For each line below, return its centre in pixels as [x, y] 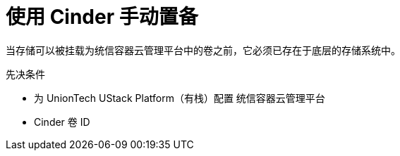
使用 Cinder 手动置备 [102, 17]
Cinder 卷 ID [62, 122]
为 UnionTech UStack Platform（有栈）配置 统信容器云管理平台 [180, 98]
